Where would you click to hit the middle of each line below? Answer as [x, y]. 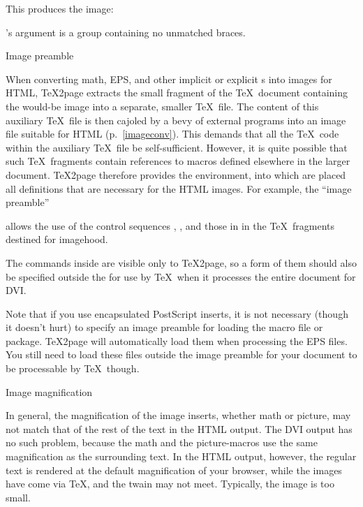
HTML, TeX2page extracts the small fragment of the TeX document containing [177, 93]
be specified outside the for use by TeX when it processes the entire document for [181, 276]
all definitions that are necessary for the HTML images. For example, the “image [179, 188]
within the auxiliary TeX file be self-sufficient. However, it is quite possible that [177, 147]
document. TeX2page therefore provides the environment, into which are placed [176, 174]
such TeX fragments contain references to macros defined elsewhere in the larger [178, 161]
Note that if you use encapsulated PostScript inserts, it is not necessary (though [177, 313]
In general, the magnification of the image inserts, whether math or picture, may [178, 415]
